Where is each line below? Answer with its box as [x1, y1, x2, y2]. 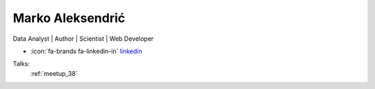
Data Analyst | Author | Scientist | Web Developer [12, 34, 154, 43]
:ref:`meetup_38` [30, 69, 78, 77]
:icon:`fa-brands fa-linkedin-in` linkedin [30, 47, 142, 55]
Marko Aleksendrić [12, 10, 126, 26]
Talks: [12, 59, 31, 68]
